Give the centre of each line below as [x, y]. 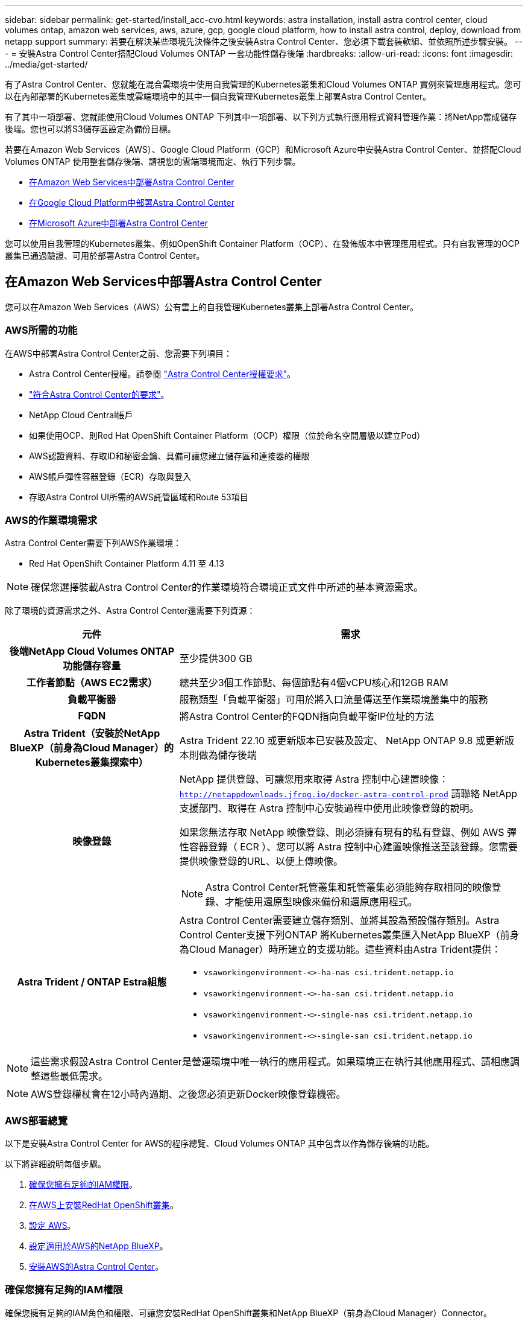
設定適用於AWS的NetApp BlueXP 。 [99, 1246]
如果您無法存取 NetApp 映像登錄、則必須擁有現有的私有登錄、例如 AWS [342, 833]
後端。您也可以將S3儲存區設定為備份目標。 [90, 129]
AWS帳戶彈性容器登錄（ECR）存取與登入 [110, 476]
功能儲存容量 [92, 666]
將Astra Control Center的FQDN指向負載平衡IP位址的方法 [307, 717]
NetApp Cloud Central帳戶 [81, 415]
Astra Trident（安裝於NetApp [92, 734]
